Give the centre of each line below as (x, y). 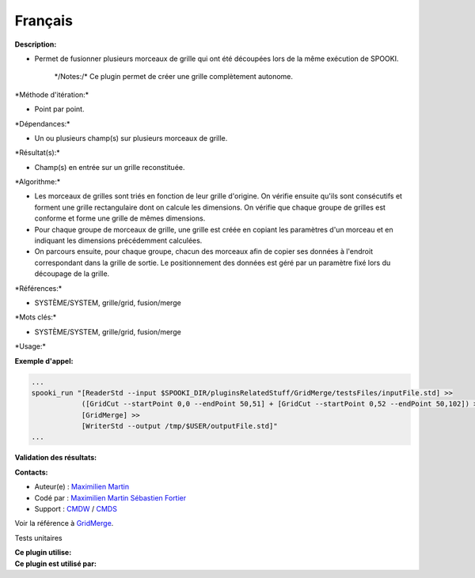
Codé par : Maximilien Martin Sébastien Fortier (110, 497)
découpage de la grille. (72, 274)
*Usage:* (30, 346)
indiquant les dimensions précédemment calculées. (118, 240)
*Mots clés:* (36, 317)
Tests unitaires (38, 538)
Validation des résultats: (56, 458)
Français (44, 21)
